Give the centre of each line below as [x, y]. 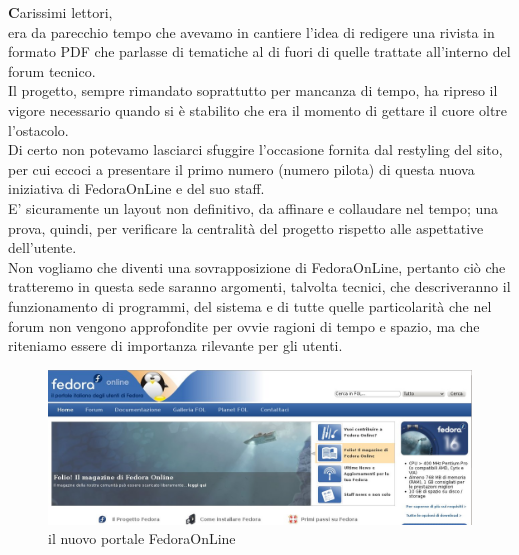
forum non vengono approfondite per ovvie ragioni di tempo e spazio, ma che [244, 325]
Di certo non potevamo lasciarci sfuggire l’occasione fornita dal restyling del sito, [255, 149]
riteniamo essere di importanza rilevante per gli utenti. [175, 345]
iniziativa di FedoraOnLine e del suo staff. [136, 188]
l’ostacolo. [38, 129]
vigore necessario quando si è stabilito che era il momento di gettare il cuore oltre [258, 109]
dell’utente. [42, 247]
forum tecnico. [52, 70]
